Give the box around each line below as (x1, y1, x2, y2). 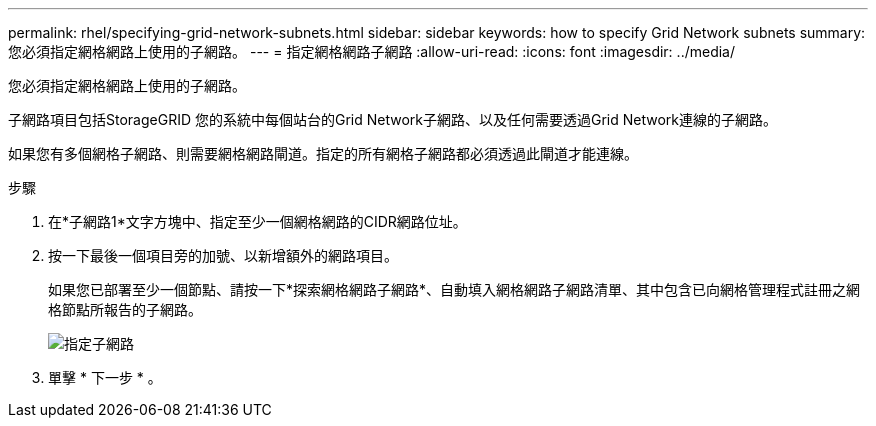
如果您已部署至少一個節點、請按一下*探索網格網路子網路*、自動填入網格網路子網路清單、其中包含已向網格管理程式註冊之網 (48, 281, 861, 298)
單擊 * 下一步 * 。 (48, 369, 162, 386)
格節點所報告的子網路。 (48, 301, 202, 318)
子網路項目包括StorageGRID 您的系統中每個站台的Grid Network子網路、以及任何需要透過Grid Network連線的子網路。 (8, 111, 777, 128)
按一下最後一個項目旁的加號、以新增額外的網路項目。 (48, 247, 398, 264)
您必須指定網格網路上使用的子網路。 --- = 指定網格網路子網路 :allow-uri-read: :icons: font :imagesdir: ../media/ (8, 43, 736, 60)
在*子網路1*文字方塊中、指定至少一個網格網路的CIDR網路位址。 (48, 213, 467, 230)
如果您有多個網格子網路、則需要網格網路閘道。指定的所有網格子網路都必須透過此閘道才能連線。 (8, 145, 638, 162)
